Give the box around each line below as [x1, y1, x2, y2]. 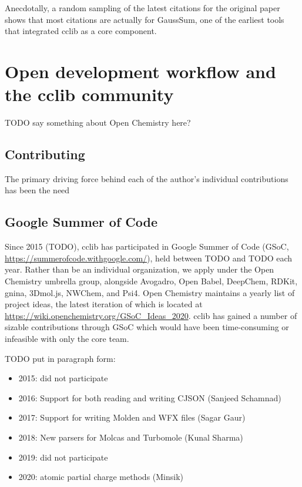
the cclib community [5, 82, 174, 106]
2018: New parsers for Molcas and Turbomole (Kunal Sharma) [18, 431, 243, 443]
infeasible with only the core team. [5, 332, 129, 345]
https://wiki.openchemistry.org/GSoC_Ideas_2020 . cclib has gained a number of [5, 309, 297, 321]
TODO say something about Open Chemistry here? [5, 116, 191, 129]
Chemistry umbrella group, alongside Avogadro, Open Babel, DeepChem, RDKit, [5, 275, 298, 287]
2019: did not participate [18, 451, 108, 463]
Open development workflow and [5, 59, 276, 83]
